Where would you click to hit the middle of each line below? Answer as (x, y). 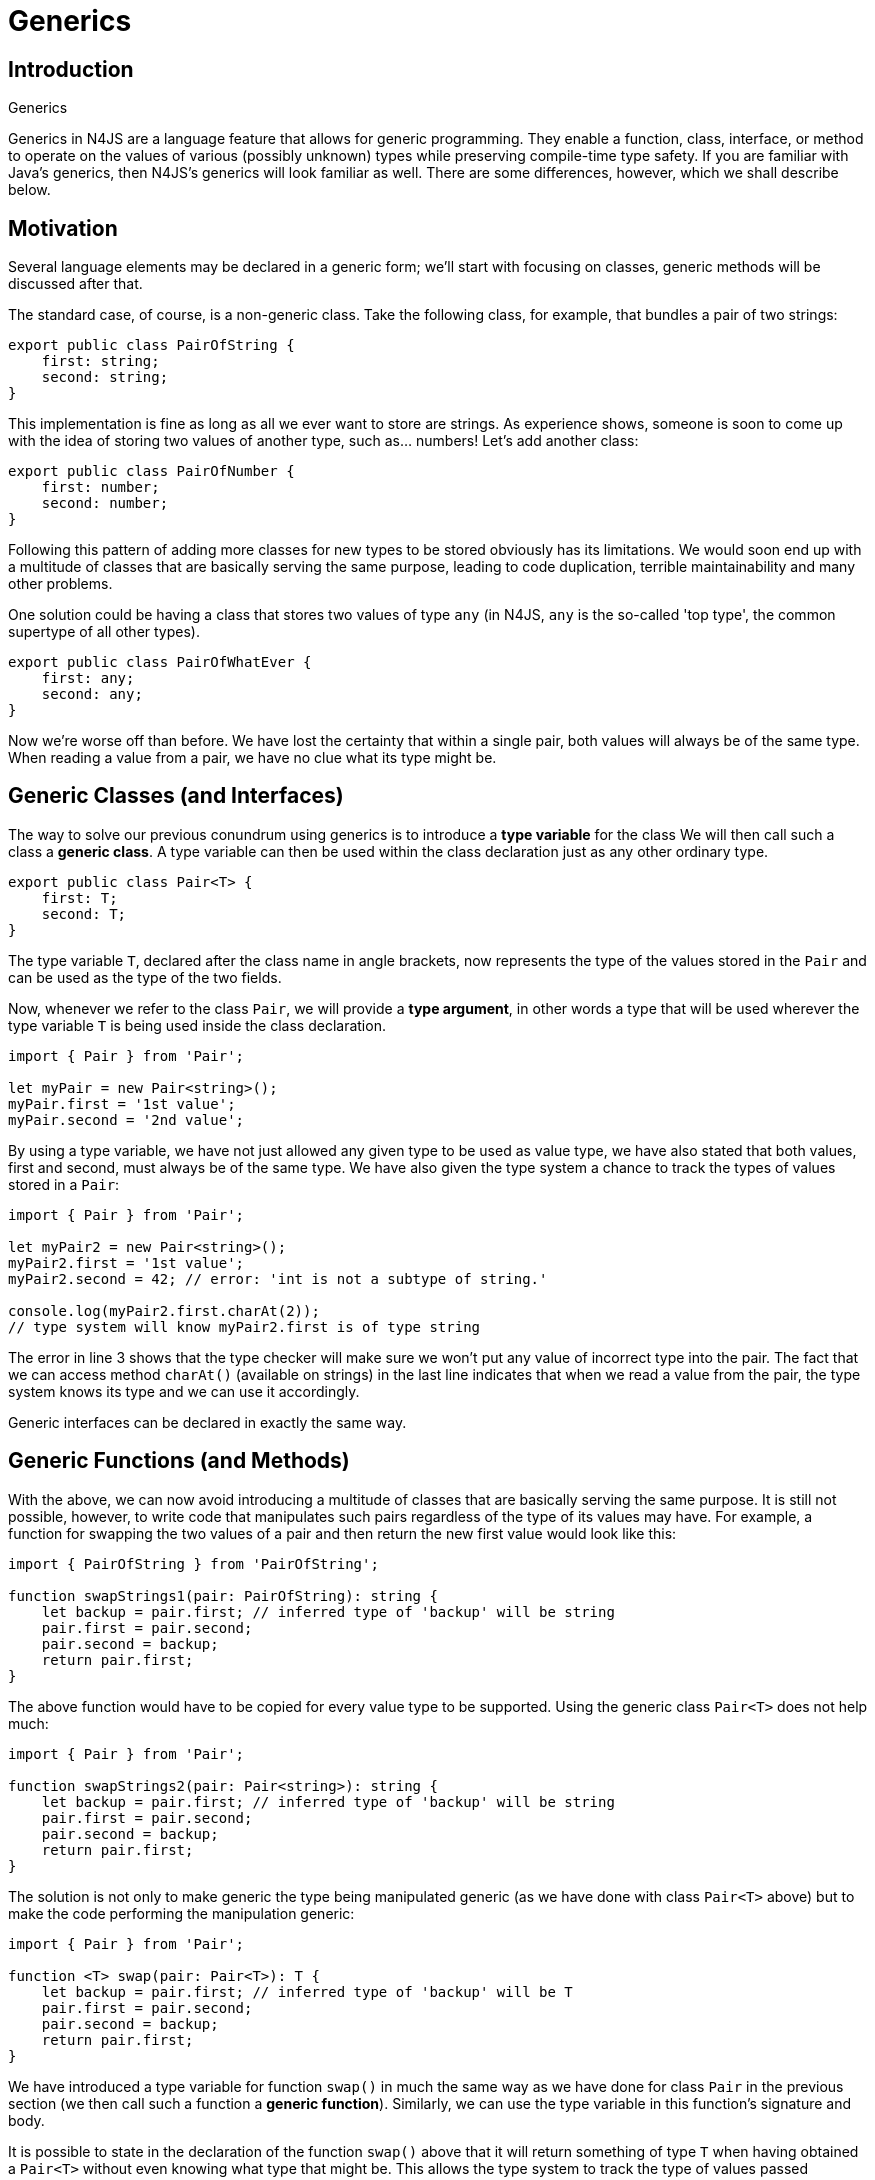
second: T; (84, 913)
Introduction (71, 69)
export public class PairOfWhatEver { (160, 662)
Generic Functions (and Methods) (179, 1461)
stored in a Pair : (64, 1184)
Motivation (63, 228)
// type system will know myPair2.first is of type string (244, 1326)
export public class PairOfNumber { (151, 471)
